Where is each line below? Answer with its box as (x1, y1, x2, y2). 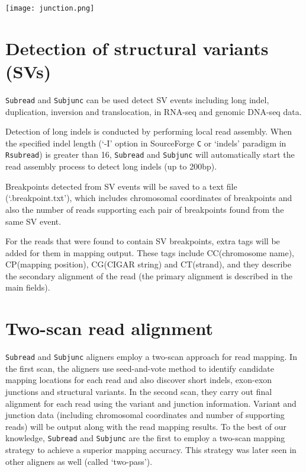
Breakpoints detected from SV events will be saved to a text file (5, 180, 237, 192)
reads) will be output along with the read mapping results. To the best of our (5, 420, 286, 432)
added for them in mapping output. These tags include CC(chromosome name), (5, 246, 294, 259)
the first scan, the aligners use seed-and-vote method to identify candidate (5, 362, 274, 374)
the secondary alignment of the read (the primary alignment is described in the (5, 269, 292, 282)
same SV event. (5, 215, 62, 227)
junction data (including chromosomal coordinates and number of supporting (5, 409, 285, 421)
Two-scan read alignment (5, 316, 214, 340)
